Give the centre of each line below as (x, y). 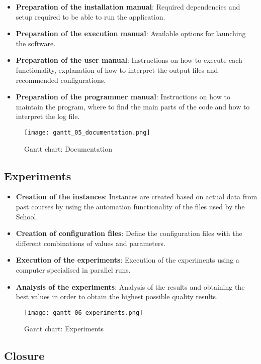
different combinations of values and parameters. (91, 243)
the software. (36, 43)
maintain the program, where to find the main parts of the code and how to (133, 106)
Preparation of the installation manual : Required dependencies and (128, 7)
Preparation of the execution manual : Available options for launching (131, 33)
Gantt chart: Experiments (64, 329)
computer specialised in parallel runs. (73, 269)
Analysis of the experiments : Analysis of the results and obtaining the (130, 286)
